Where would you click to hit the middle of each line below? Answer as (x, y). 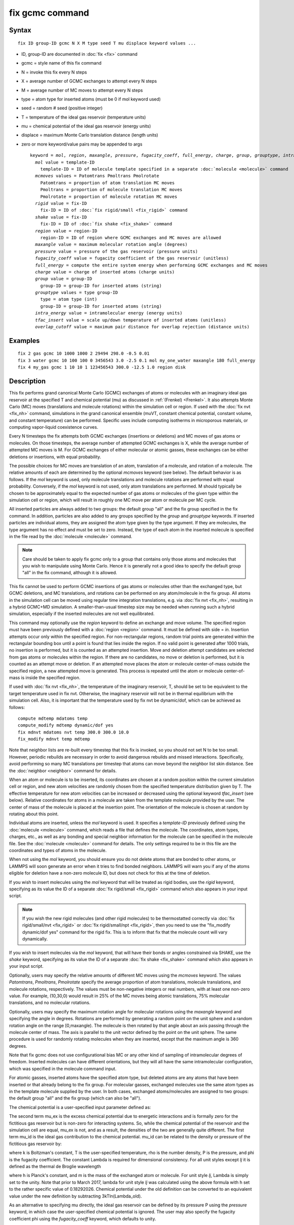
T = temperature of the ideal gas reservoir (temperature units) (84, 117)
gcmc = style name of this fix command (61, 63)
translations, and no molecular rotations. (50, 1003)
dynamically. (35, 939)
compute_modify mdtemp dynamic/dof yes (66, 725)
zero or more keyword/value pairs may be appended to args (82, 144)
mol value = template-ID (65, 162)
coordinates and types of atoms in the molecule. (58, 850)
